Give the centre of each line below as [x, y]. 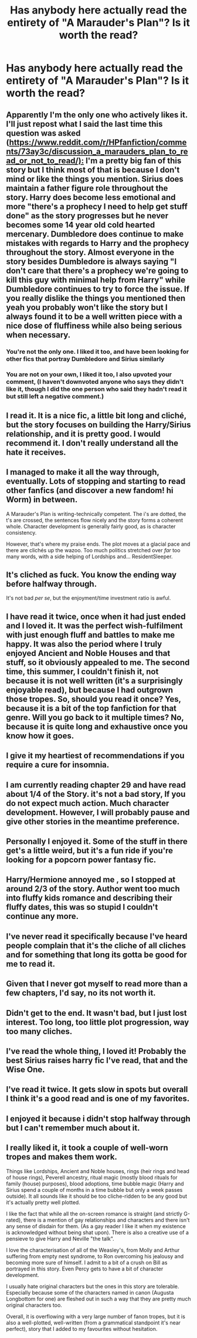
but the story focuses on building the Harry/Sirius [98, 425]
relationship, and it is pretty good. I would [84, 434]
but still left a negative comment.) [55, 397]
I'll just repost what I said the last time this [84, 124]
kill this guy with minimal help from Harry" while [96, 280]
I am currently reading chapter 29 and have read [96, 785]
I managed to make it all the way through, [83, 472]
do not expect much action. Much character [88, 803]
